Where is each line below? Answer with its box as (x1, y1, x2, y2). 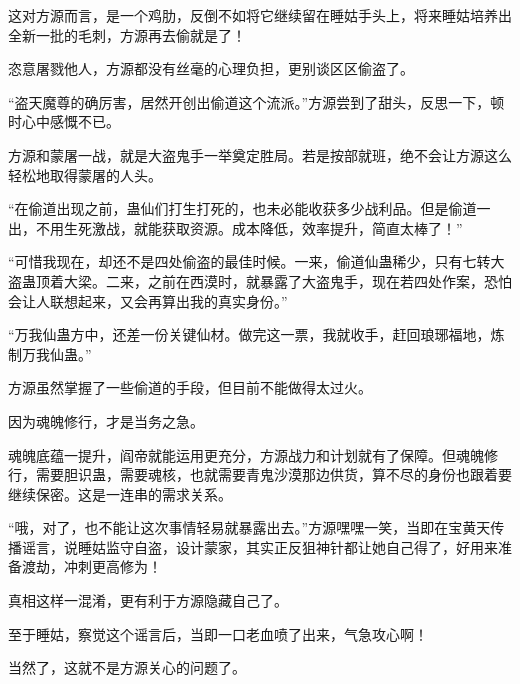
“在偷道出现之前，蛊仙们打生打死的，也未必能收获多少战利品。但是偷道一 (8, 198, 491, 219)
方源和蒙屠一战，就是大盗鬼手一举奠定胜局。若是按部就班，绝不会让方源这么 (8, 144, 512, 165)
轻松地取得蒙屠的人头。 (8, 164, 162, 185)
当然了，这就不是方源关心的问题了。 (8, 657, 246, 678)
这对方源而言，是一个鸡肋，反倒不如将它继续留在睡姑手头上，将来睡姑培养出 (8, 5, 512, 25)
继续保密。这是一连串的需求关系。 (8, 483, 232, 504)
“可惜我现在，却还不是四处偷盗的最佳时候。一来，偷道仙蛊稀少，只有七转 (8, 251, 491, 272)
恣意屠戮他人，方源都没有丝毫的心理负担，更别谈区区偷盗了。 (8, 58, 414, 79)
